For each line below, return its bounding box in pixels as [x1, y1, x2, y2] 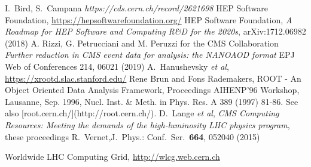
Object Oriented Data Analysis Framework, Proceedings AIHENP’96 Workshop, [5, 83, 300, 96]
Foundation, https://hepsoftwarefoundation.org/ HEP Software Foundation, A [5, 13, 292, 26]
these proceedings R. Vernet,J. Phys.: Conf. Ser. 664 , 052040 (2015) [5, 130, 260, 143]
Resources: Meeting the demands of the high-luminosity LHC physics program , [5, 118, 290, 131]
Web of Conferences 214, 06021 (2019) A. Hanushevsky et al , [5, 60, 229, 72]
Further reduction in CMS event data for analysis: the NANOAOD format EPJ [5, 48, 295, 61]
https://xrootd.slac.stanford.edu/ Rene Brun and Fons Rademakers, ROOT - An [5, 72, 301, 84]
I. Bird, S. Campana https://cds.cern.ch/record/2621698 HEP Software [5, 2, 268, 14]
